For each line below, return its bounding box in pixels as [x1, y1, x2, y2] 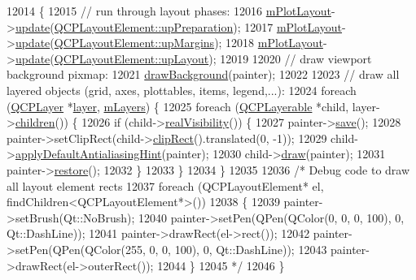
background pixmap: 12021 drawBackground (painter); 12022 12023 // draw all [7, 66, 400, 83]
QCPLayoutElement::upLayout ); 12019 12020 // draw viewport [54, 50, 372, 67]
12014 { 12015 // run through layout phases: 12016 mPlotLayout [7, 2, 331, 19]
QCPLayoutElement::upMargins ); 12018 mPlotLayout [54, 34, 323, 51]
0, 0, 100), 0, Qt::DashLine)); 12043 [149, 240, 327, 257]
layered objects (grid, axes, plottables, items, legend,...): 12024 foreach [7, 81, 357, 98]
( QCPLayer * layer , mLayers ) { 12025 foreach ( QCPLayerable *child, [7, 97, 349, 114]
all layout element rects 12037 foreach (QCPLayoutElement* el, [7, 177, 324, 194]
